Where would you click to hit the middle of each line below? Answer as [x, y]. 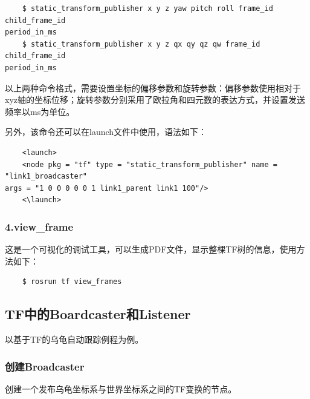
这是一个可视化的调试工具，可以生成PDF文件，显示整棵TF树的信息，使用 [151, 249]
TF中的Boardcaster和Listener [98, 314]
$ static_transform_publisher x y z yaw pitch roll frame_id [147, 8]
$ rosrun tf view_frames [72, 282]
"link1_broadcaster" [46, 176]
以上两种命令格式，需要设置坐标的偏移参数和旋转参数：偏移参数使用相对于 [153, 87]
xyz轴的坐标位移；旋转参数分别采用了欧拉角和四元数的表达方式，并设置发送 [155, 100]
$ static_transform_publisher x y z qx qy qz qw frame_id [141, 44]
